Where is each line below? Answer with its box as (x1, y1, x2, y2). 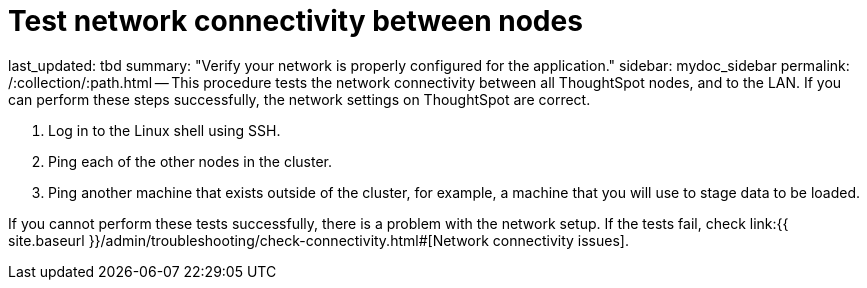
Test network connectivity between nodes (8, 4, 583, 38)
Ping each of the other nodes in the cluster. (48, 152, 332, 170)
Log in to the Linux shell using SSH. (48, 121, 281, 139)
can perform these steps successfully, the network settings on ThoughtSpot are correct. (8, 90, 591, 108)
